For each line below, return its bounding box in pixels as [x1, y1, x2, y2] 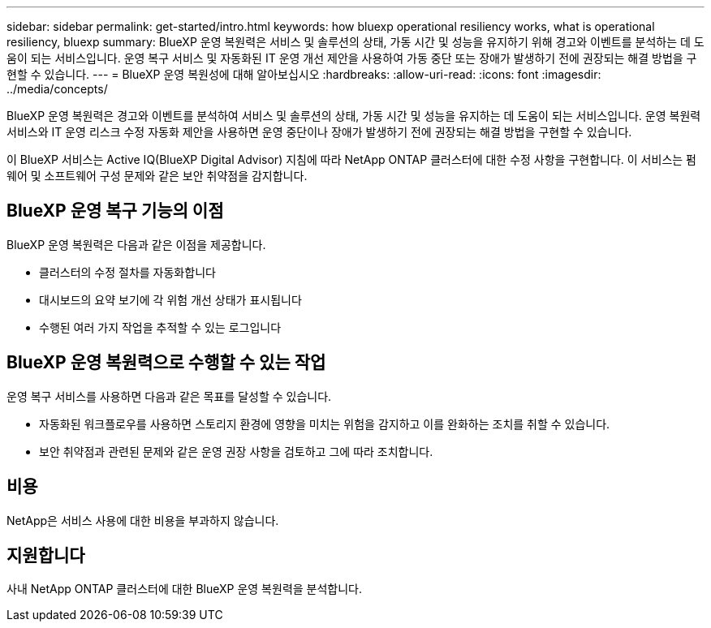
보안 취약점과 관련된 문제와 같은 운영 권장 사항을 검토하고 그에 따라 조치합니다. [39, 444, 433, 458]
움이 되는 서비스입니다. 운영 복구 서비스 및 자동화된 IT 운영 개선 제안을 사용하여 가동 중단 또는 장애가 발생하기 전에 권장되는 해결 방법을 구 [6, 51, 697, 65]
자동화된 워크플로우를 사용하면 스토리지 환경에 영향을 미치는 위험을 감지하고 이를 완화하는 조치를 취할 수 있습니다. [39, 416, 610, 431]
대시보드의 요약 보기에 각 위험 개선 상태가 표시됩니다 [39, 292, 302, 307]
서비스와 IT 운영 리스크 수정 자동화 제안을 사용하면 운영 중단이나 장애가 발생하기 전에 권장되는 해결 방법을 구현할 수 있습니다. [6, 125, 632, 139]
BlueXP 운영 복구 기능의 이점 [6, 200, 224, 222]
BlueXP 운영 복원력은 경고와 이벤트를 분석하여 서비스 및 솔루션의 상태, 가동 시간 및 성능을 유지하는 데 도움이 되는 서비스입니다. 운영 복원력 [6, 109, 701, 123]
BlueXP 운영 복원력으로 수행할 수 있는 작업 [6, 352, 326, 373]
